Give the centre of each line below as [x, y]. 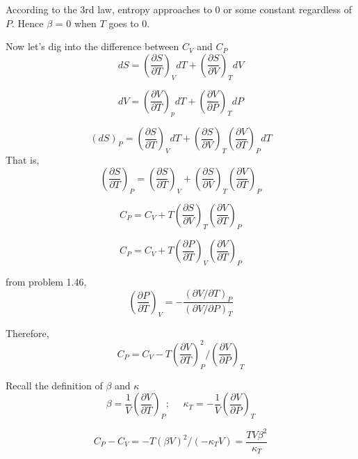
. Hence [28, 23]
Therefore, [27, 333]
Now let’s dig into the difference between [92, 46]
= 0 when [76, 23]
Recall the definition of [54, 385]
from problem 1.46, [46, 282]
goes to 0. [129, 23]
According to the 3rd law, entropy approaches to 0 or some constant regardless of [179, 9]
